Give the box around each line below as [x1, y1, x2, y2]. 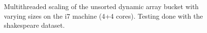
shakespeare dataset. [4, 20, 65, 30]
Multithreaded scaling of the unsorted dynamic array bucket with [4, 1, 199, 11]
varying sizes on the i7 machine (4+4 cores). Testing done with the [4, 11, 203, 21]
